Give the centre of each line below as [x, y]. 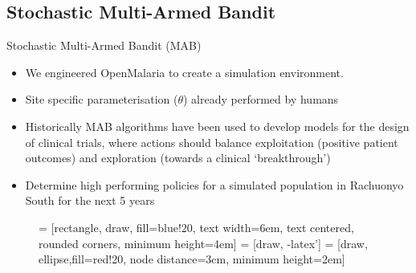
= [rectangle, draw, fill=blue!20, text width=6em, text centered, [196, 227]
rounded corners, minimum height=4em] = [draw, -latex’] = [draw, [203, 243]
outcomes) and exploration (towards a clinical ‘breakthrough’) [178, 158]
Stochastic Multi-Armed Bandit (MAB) [104, 45]
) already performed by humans [261, 99]
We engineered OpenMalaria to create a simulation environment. [184, 72]
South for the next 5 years [90, 200]
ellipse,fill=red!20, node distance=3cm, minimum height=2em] [192, 259]
